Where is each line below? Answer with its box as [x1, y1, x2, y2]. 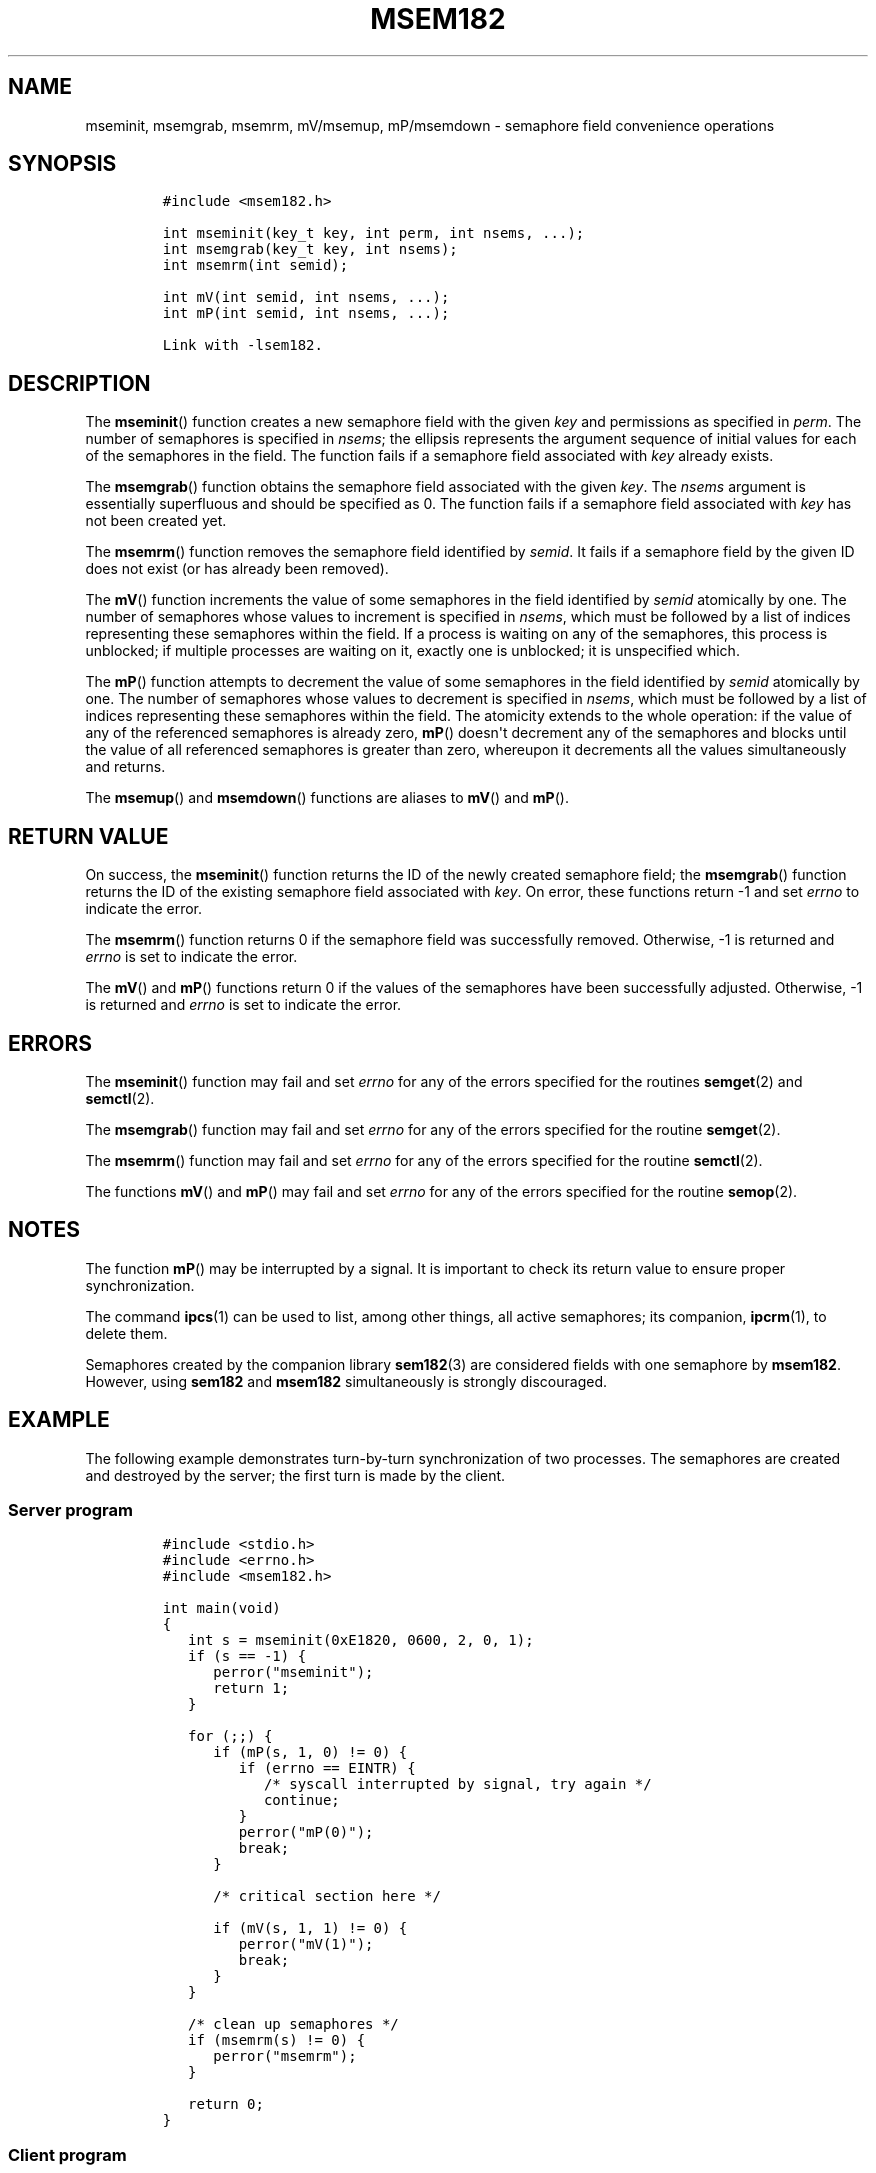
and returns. [85, 758, 166, 776]
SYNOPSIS [8, 151, 117, 177]
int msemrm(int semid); [162, 257, 349, 274]
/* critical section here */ [213, 1888, 441, 1905]
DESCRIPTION [8, 370, 151, 396]
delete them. [85, 1324, 168, 1342]
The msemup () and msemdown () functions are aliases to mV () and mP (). [85, 789, 569, 807]
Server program [8, 1500, 133, 1521]
